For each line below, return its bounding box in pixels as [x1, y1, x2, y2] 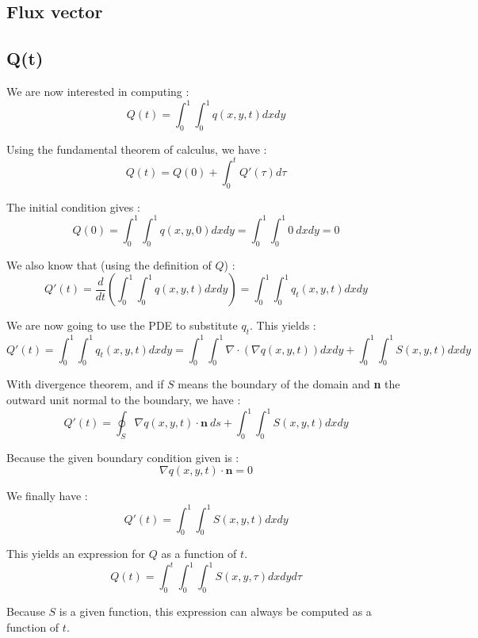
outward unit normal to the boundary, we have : [6, 391, 241, 407]
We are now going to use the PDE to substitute [6, 317, 238, 334]
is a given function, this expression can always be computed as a [59, 603, 372, 620]
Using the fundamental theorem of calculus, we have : [6, 140, 267, 157]
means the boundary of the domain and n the [178, 376, 400, 392]
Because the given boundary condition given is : [6, 449, 239, 465]
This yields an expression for [6, 545, 145, 562]
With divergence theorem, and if [6, 376, 164, 392]
